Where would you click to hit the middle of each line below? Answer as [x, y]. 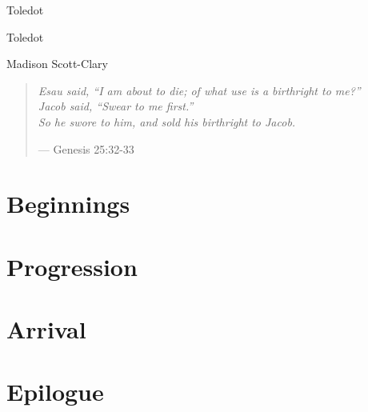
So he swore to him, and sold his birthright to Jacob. [167, 121]
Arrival [46, 329]
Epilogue [55, 392]
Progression [72, 266]
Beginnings [68, 204]
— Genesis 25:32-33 [86, 148]
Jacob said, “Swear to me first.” [116, 106]
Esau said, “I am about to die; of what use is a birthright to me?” [199, 90]
